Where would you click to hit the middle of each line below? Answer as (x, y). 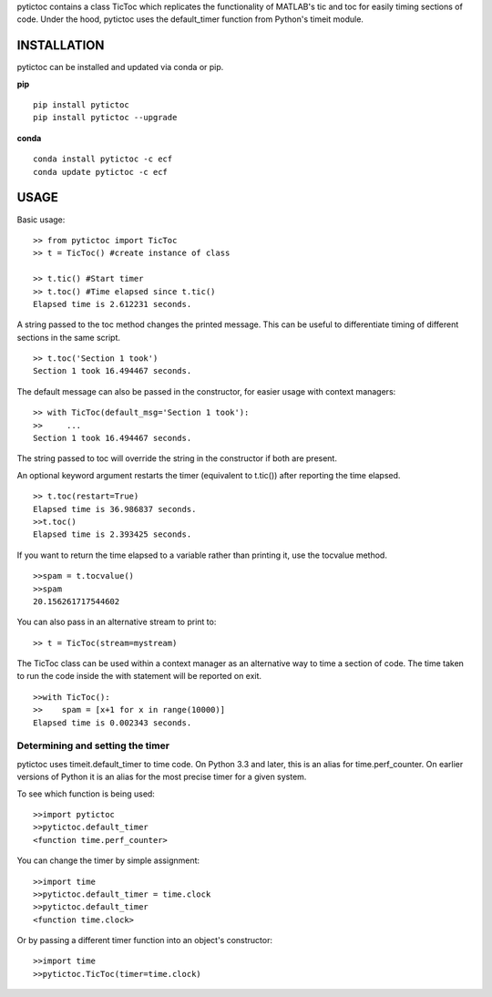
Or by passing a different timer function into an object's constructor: (145, 940)
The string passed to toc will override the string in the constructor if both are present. (177, 458)
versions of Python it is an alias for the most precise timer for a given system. (162, 777)
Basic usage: (41, 220)
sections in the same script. (69, 337)
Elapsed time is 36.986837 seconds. (115, 509)
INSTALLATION (61, 46)
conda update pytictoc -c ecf (101, 172)
